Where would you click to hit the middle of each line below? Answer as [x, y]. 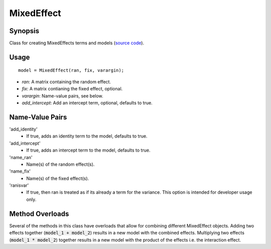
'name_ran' [21, 157]
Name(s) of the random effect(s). [60, 164]
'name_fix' [20, 171]
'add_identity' [23, 129]
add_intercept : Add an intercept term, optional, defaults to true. [87, 103]
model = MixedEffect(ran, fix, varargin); [71, 71]
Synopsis [24, 31]
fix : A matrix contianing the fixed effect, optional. [72, 89]
